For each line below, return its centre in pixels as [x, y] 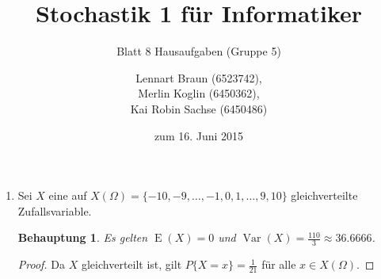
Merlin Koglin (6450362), [199, 93]
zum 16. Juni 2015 [199, 135]
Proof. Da [42, 264]
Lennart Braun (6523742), [199, 77]
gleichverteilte [324, 195]
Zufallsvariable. [55, 210]
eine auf [68, 195]
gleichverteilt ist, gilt [131, 264]
